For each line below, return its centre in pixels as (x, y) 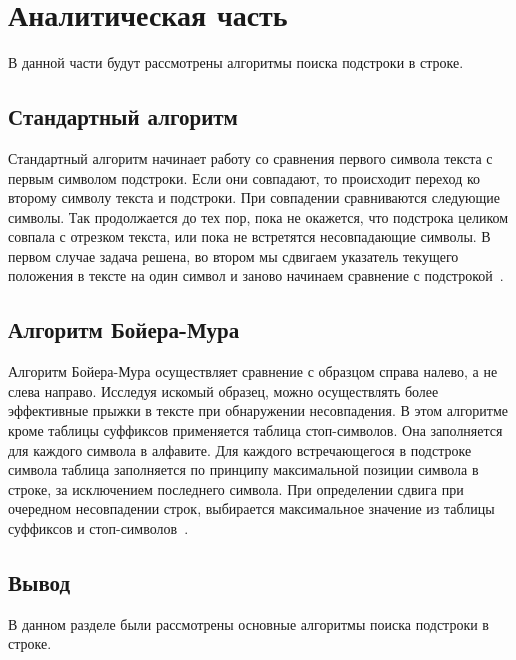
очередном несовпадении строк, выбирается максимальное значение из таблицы (251, 508)
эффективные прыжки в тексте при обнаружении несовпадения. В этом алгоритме (258, 410)
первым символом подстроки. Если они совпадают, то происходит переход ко (244, 177)
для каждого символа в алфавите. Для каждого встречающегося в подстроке (240, 449)
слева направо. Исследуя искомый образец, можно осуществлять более (223, 390)
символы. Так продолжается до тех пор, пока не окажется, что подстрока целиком (258, 216)
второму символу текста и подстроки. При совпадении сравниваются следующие (254, 197)
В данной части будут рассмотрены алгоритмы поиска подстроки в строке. (236, 62)
